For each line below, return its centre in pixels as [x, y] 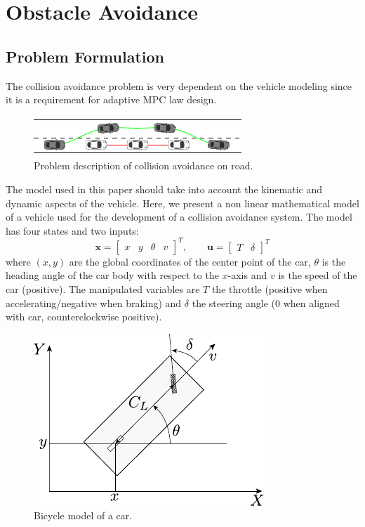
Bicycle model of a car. [83, 515]
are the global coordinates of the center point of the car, [190, 261]
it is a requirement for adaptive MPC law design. [111, 99]
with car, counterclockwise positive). [84, 317]
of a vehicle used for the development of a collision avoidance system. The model [179, 217]
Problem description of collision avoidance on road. [144, 165]
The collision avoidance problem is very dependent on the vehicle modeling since [179, 85]
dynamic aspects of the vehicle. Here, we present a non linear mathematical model [182, 203]
